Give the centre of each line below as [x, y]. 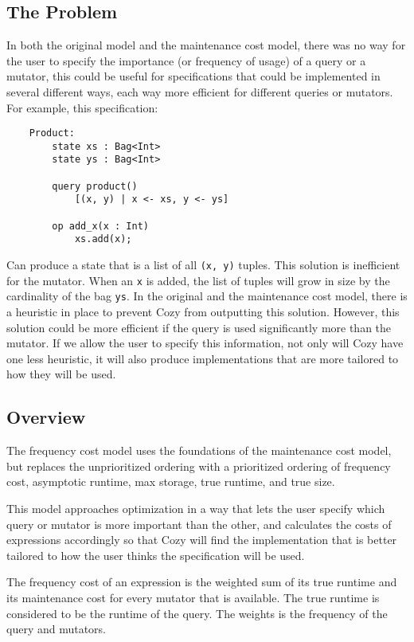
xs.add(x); [103, 239]
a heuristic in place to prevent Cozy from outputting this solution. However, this [203, 312]
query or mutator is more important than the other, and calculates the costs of [199, 524]
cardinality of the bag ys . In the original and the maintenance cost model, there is [207, 296]
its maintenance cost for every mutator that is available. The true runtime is [193, 597]
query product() [95, 186]
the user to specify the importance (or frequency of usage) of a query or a [186, 60]
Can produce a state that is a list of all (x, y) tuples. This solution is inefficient [203, 265]
